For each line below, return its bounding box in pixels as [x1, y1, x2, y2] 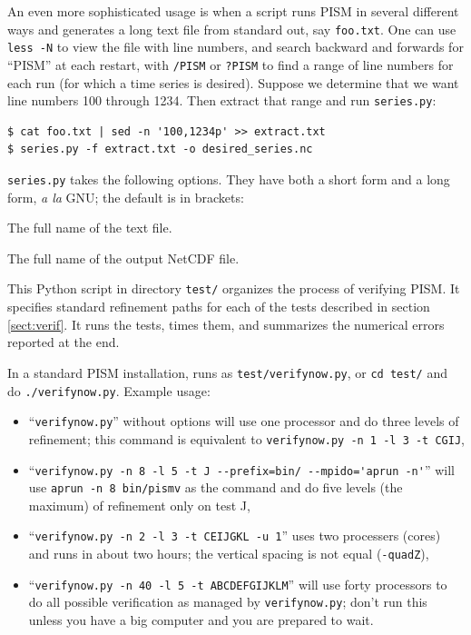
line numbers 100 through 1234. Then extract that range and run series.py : [7, 91, 437, 110]
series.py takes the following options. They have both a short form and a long [7, 170, 450, 188]
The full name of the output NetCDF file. [7, 248, 240, 267]
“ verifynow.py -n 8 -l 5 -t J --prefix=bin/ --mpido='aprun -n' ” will [28, 460, 455, 479]
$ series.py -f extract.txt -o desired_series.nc [7, 143, 313, 156]
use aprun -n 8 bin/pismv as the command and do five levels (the [28, 478, 403, 497]
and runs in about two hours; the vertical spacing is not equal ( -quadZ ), [28, 544, 429, 563]
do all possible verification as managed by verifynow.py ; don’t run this [28, 592, 427, 611]
